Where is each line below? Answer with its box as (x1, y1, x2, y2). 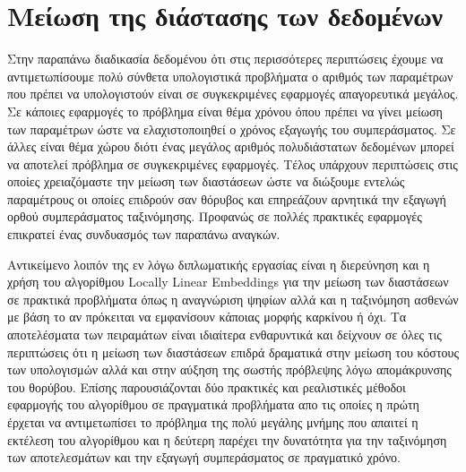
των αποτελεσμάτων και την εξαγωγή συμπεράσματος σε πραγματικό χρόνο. (7, 448, 401, 467)
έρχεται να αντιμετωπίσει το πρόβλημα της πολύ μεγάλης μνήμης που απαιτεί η (7, 413, 419, 431)
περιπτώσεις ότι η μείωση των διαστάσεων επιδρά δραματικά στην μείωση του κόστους (7, 342, 459, 361)
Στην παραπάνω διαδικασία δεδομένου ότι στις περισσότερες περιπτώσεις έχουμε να (7, 49, 444, 68)
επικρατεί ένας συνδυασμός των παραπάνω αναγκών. (7, 225, 280, 244)
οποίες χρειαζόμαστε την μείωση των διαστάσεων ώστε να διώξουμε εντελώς (7, 172, 405, 191)
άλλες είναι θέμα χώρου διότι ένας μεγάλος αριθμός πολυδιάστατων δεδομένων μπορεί (7, 137, 454, 156)
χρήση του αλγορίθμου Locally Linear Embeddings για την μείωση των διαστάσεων (7, 272, 449, 291)
